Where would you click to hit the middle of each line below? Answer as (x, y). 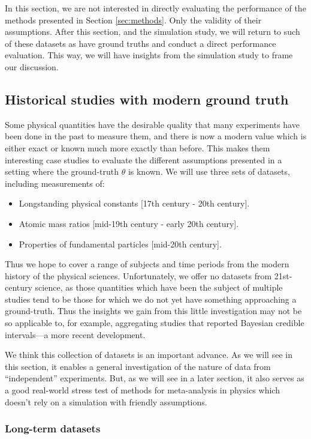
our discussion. (32, 66)
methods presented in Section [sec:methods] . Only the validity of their (133, 20)
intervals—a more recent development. (75, 334)
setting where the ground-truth (62, 171)
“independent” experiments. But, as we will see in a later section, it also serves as (155, 378)
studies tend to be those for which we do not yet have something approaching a (151, 299)
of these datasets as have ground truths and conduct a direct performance (141, 43)
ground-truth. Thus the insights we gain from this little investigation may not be (153, 311)
